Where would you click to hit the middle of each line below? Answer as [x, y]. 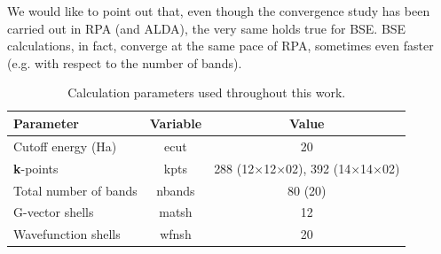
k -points [36, 168]
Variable [176, 123]
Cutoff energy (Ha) [65, 146]
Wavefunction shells [67, 234]
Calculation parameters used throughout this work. [207, 92]
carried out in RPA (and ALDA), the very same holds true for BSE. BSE [207, 28]
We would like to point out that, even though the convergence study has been [219, 11]
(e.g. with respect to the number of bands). [125, 62]
